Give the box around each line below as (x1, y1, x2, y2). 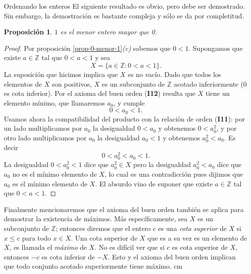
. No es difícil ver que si (94, 242, 165, 252)
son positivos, (52, 78, 92, 89)
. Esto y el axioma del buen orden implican (108, 251, 236, 261)
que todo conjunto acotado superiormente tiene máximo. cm (4, 261, 183, 271)
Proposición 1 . (4, 27, 52, 37)
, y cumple (113, 97, 145, 107)
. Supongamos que (188, 43, 243, 53)
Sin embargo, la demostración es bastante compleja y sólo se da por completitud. (4, 10, 244, 20)
